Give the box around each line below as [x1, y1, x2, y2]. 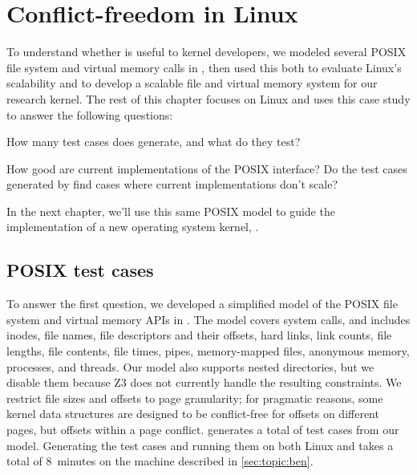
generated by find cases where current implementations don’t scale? [6, 176, 338, 193]
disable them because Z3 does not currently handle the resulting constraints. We [6, 374, 402, 391]
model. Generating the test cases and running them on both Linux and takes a [6, 436, 394, 453]
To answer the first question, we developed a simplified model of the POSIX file [6, 295, 398, 312]
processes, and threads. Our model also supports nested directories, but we [6, 358, 374, 375]
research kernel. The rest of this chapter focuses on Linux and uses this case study [6, 90, 411, 107]
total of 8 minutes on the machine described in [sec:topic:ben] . [6, 453, 314, 469]
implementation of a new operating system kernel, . [6, 218, 259, 235]
